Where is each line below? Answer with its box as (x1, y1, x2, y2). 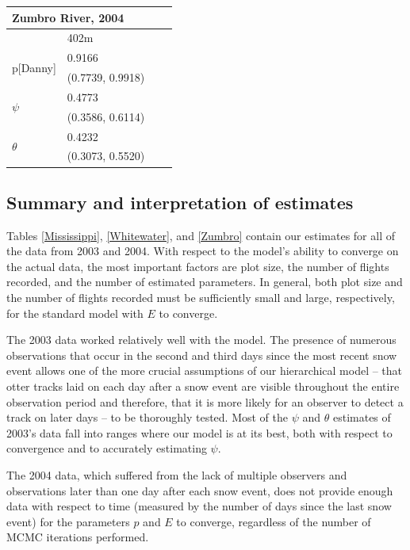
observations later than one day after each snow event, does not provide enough (6, 482, 393, 498)
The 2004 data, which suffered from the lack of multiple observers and (6, 467, 347, 483)
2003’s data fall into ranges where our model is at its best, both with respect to (6, 424, 393, 441)
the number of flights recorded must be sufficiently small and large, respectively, (6, 289, 395, 306)
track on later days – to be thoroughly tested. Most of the (6, 409, 289, 426)
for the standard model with (6, 304, 144, 321)
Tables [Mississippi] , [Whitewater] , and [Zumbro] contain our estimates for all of (6, 227, 396, 243)
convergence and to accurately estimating (6, 440, 207, 456)
